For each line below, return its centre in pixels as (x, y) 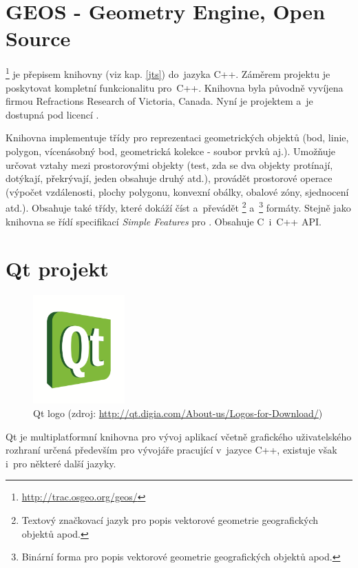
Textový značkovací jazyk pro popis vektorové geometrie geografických (170, 519)
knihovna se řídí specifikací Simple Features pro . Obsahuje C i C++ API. (164, 221)
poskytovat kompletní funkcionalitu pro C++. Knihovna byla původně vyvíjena (175, 87)
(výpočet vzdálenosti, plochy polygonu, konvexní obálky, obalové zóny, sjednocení (177, 191)
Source (38, 38)
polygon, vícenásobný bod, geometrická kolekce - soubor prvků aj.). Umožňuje (171, 151)
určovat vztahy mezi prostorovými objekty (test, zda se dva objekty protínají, (169, 164)
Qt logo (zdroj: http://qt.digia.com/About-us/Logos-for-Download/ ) (178, 413)
